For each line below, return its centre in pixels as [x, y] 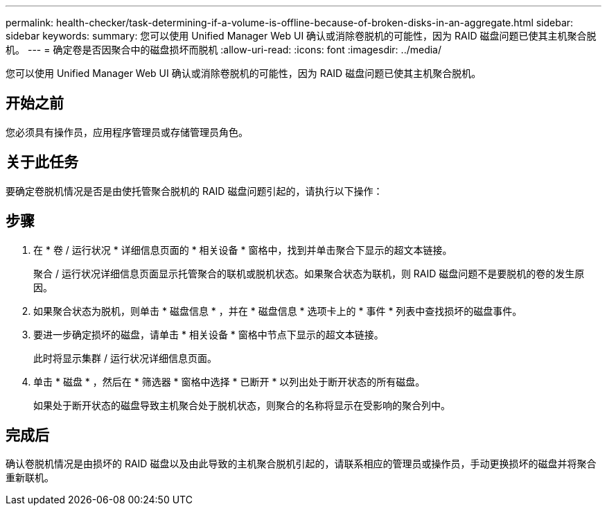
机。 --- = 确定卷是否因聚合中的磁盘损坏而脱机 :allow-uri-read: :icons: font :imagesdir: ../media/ [224, 50]
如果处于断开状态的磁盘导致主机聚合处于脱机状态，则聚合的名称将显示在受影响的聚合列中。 [242, 405]
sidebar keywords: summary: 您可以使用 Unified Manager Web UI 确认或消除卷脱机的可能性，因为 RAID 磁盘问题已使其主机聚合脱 [301, 36]
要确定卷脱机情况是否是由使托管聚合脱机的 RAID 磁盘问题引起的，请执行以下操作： [194, 191]
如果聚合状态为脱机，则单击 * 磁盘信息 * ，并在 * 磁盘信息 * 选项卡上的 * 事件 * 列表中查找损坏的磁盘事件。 [278, 311]
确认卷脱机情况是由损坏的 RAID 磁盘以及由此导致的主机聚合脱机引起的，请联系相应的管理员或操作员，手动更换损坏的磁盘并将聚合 [301, 464]
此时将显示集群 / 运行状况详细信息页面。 [125, 358]
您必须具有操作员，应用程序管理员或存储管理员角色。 [127, 132]
